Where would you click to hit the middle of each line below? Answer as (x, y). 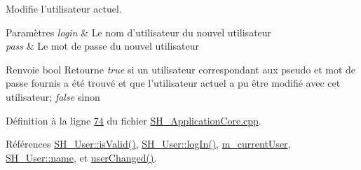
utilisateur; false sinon (53, 96)
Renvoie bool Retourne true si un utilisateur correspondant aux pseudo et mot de (181, 69)
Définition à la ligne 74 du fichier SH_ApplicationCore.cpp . (134, 120)
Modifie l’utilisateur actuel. (64, 8)
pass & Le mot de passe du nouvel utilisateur (102, 46)
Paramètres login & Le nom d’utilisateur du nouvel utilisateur (139, 32)
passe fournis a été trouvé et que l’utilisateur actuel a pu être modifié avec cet (173, 83)
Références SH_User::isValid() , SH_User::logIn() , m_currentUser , (148, 144)
